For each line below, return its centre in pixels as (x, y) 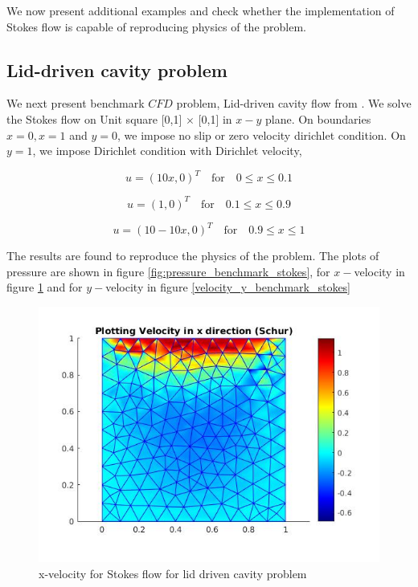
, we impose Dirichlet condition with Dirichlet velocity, (167, 151)
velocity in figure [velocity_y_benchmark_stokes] (228, 287)
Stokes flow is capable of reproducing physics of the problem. (156, 26)
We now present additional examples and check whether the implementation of (201, 10)
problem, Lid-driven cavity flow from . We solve (294, 103)
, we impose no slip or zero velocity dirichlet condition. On (262, 135)
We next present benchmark (76, 103)
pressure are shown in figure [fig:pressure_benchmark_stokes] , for (168, 271)
